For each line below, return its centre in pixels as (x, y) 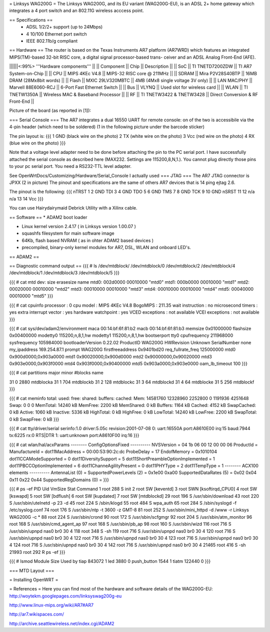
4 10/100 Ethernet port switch (56, 34)
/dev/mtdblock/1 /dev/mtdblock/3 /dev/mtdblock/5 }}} (64, 273)
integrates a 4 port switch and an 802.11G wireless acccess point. (77, 11)
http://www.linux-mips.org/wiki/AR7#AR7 (51, 605)
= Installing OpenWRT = (34, 579)
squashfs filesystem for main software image (68, 234)
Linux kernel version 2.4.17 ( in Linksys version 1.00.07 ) (79, 226)
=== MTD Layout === (32, 570)
